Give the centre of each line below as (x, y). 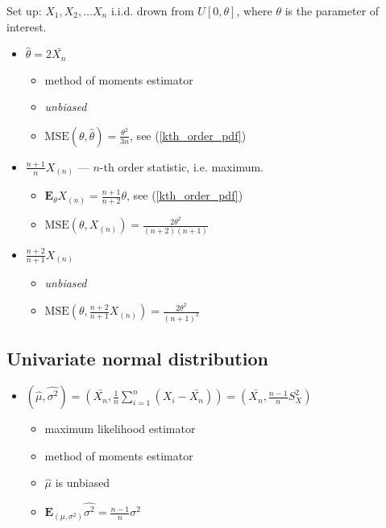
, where (254, 10)
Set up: (24, 10)
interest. (27, 26)
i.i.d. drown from (152, 10)
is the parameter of (332, 10)
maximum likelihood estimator (120, 429)
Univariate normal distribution (137, 359)
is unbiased (83, 483)
